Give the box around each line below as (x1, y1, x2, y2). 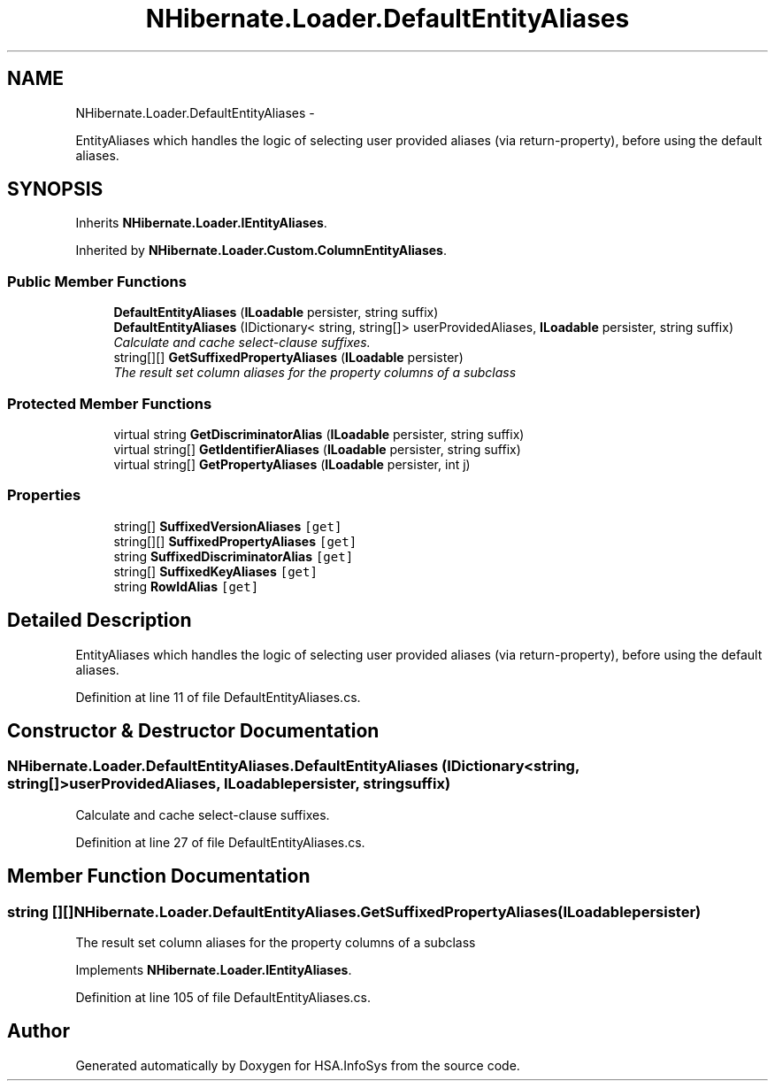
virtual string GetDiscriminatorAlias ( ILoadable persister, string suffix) (113, 426, 525, 442)
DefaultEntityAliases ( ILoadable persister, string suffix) (113, 305, 439, 320)
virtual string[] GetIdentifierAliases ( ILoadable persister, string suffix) (113, 441, 521, 457)
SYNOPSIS (7, 178, 104, 201)
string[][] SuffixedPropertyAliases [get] (113, 533, 357, 549)
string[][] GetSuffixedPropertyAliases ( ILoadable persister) (113, 350, 464, 366)
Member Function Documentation (7, 865, 311, 888)
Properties (7, 486, 81, 505)
